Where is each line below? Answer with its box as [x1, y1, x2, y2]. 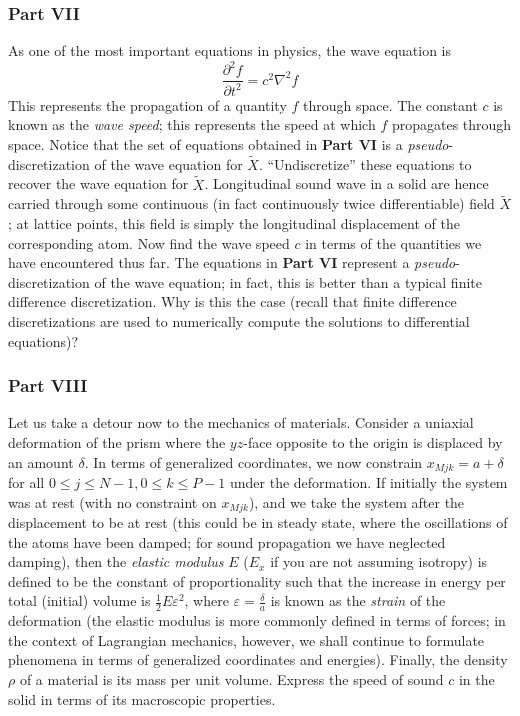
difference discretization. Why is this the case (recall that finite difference [8, 291, 457, 312]
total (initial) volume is [8, 590, 151, 611]
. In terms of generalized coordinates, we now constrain [84, 451, 423, 472]
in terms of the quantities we [305, 232, 482, 253]
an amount [8, 451, 74, 472]
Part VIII [8, 373, 88, 398]
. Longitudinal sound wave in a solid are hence [204, 173, 489, 194]
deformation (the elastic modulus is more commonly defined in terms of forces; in [8, 610, 506, 631]
